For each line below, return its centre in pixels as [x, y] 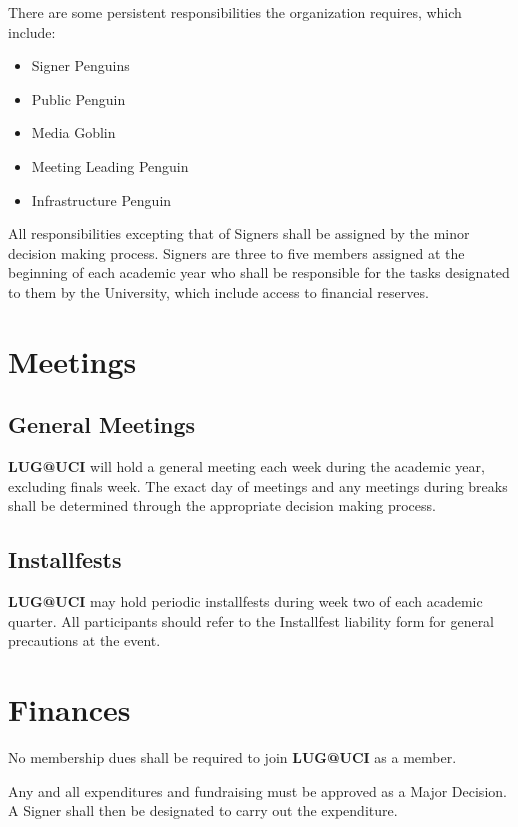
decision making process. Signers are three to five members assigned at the [236, 252]
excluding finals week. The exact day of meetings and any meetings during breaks [258, 485]
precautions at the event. [84, 640]
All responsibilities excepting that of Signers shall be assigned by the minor [239, 233]
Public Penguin [78, 98]
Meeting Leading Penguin [110, 165]
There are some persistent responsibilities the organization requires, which [235, 12]
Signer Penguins [80, 65]
